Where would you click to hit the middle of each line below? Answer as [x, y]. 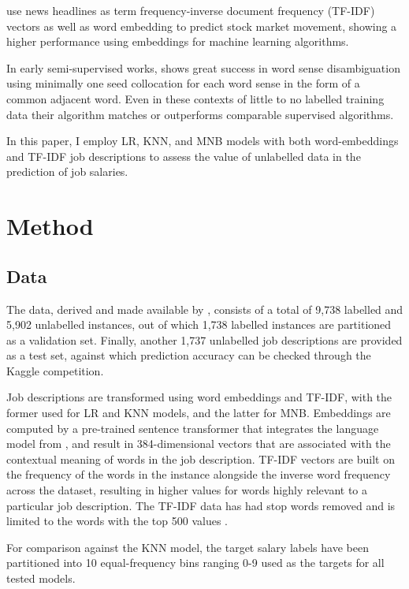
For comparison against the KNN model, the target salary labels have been [188, 547]
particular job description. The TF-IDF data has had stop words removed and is [201, 505]
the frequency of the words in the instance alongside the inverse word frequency [199, 474]
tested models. [41, 578]
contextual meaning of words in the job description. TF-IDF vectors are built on [201, 459]
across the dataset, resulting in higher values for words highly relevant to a [187, 490]
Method [50, 226]
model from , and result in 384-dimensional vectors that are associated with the [199, 444]
